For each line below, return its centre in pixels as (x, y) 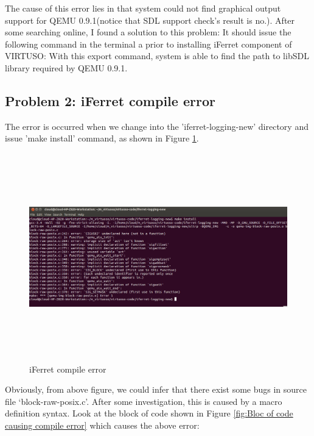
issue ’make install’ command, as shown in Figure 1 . (102, 138)
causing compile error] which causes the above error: (102, 425)
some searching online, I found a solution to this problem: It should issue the (148, 32)
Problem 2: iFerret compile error (110, 100)
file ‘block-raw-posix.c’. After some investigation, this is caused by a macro (144, 401)
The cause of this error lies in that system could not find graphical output (143, 8)
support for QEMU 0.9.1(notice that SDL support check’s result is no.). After (150, 20)
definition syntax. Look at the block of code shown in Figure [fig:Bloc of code (149, 413)
